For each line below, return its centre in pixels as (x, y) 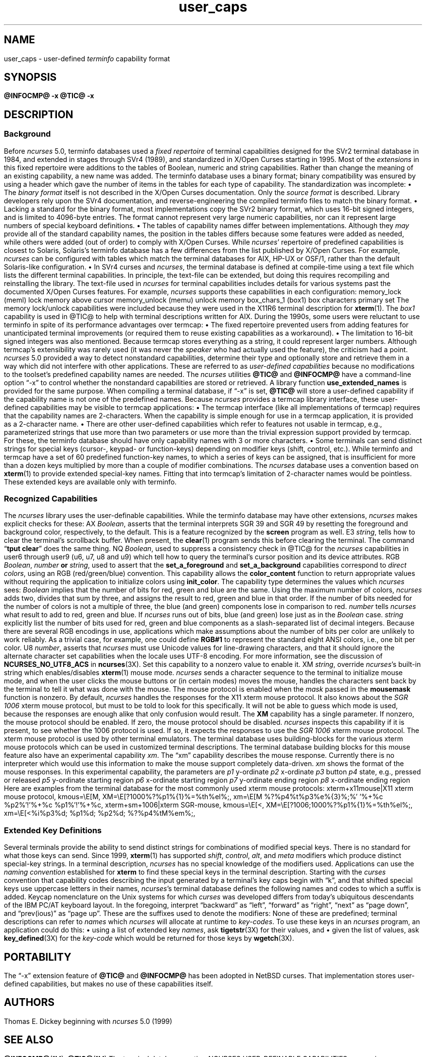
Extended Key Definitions (53, 830)
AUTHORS (29, 1003)
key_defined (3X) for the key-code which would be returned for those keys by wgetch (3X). (149, 938)
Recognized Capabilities (51, 499)
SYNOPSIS (30, 77)
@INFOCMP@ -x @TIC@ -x (49, 96)
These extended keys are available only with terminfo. (90, 482)
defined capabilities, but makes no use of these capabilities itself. (108, 984)
